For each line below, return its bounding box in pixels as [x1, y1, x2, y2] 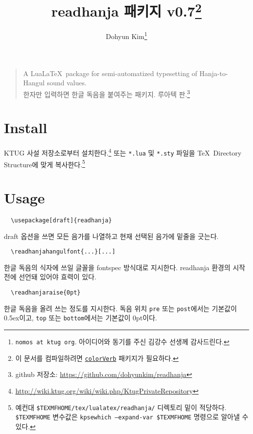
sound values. [47, 78, 87, 88]
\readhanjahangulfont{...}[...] [11, 248, 116, 256]
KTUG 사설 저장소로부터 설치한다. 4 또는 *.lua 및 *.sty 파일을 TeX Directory [4, 146, 242, 158]
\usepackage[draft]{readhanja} [11, 217, 112, 224]
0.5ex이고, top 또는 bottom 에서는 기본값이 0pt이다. [4, 313, 157, 323]
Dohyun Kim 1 [106, 30, 147, 41]
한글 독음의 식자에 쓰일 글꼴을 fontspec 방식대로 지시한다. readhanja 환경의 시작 [4, 262, 245, 272]
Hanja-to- [199, 68, 228, 78]
